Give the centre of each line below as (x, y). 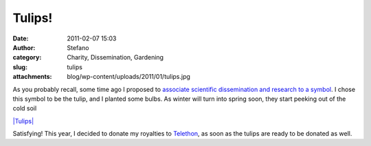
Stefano (78, 47)
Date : (21, 38)
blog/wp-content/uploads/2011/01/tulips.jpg (128, 77)
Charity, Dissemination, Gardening (115, 58)
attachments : (32, 77)
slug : (20, 67)
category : (27, 58)
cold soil (25, 108)
